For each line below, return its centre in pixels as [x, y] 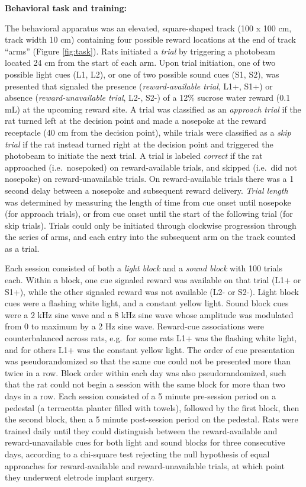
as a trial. [22, 248]
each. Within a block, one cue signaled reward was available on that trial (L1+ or [153, 280]
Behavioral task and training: [66, 8]
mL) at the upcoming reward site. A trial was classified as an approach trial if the [153, 109]
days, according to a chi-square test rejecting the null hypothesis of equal [137, 454]
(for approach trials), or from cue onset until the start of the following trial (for [149, 214]
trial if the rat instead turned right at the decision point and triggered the [139, 144]
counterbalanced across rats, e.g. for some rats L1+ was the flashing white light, [151, 338]
